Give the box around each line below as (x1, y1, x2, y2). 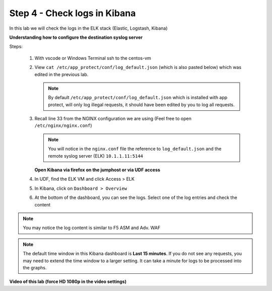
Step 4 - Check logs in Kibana (9, 8, 136, 19)
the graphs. (23, 264, 47, 270)
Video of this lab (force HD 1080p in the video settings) (9, 278, 127, 284)
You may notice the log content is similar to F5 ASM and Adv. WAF (23, 225, 161, 231)
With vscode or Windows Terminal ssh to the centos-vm (34, 55, 151, 61)
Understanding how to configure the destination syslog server (9, 34, 143, 40)
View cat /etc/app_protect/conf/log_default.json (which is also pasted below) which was (34, 64, 242, 70)
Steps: (9, 43, 23, 50)
